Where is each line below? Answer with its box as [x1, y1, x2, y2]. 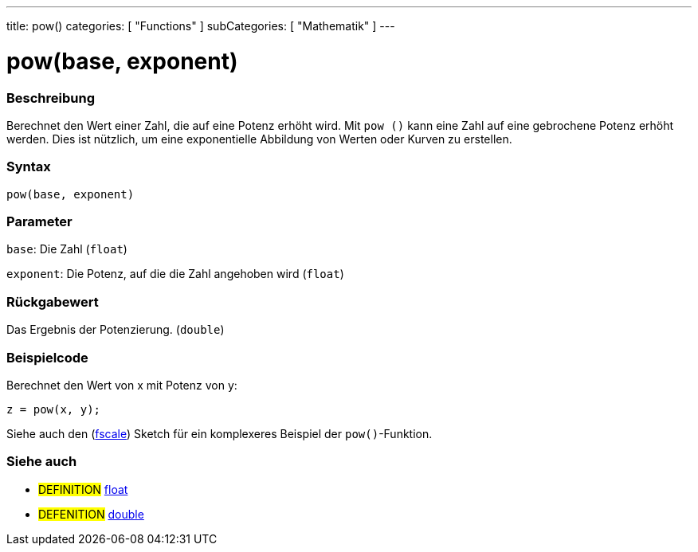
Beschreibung [6, 89, 96, 106]
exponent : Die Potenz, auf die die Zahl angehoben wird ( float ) [6, 267, 344, 281]
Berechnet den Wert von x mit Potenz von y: [6, 378, 237, 392]
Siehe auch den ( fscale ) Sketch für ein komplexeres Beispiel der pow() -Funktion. [6, 426, 433, 440]
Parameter [6, 213, 73, 229]
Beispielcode [6, 349, 88, 366]
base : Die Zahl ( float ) [6, 242, 127, 256]
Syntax [6, 159, 51, 175]
